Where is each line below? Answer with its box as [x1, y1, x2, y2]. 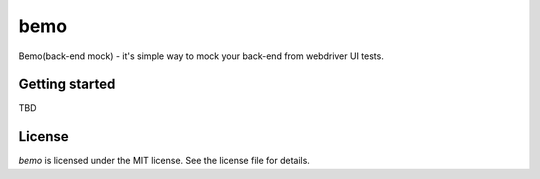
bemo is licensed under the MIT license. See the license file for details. [18, 155, 310, 167]
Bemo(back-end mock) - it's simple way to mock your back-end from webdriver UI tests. [18, 50, 384, 62]
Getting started [18, 76, 116, 93]
